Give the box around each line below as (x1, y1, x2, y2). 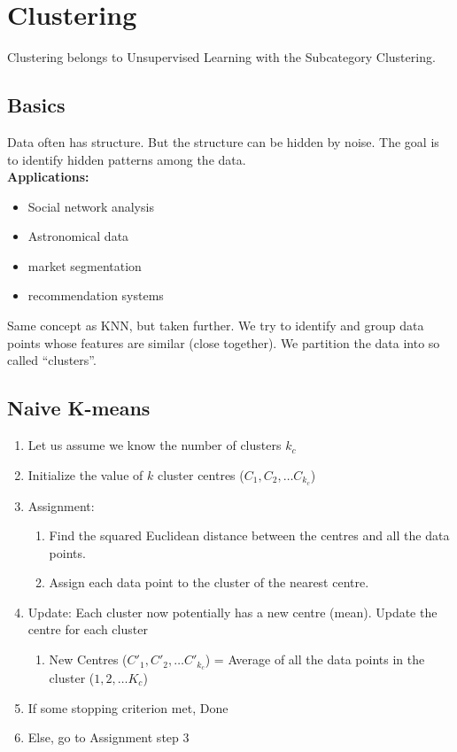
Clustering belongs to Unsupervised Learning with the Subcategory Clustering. (7, 48, 436, 66)
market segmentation (27, 256, 142, 275)
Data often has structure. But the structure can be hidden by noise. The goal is (7, 132, 439, 151)
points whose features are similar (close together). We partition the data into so (7, 333, 440, 352)
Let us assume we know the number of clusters (27, 436, 282, 454)
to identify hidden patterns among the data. (7, 150, 246, 168)
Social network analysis (27, 197, 154, 215)
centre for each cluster (27, 620, 148, 639)
